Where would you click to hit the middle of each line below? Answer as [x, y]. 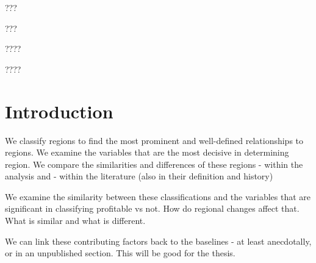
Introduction [59, 111]
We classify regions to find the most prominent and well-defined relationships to [154, 140]
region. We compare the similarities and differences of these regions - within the [154, 164]
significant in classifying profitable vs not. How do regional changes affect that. [152, 208]
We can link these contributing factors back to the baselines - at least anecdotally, [158, 241]
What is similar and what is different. [75, 221]
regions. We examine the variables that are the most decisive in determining [147, 152]
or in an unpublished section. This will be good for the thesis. [120, 253]
